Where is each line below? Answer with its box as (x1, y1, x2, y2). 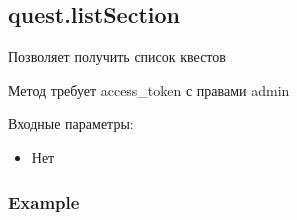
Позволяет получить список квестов (8, 46, 226, 67)
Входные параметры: (8, 113, 134, 134)
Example (8, 189, 80, 214)
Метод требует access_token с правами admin (8, 79, 290, 100)
